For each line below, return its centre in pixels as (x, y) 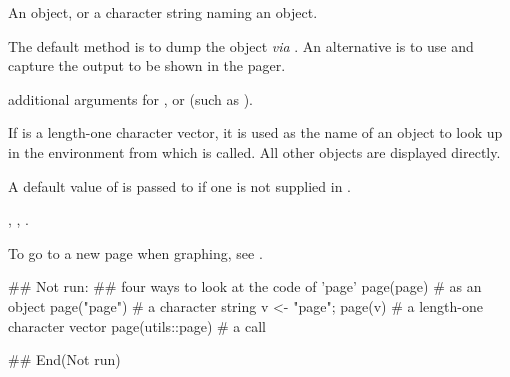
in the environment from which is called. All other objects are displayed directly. (254, 151)
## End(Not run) (64, 359)
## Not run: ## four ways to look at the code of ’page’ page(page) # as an (245, 286)
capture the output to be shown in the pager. (147, 65)
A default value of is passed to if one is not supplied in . (179, 185)
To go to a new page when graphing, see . (135, 252)
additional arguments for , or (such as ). (130, 98)
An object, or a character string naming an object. (163, 12)
